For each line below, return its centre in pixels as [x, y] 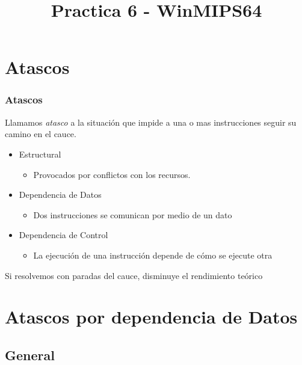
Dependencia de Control [63, 235]
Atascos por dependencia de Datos [151, 317]
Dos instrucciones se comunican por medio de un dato [133, 214]
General [30, 354]
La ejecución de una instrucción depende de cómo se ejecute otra [153, 255]
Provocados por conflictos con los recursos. [112, 174]
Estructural [40, 154]
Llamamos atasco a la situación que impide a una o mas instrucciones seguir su [151, 122]
